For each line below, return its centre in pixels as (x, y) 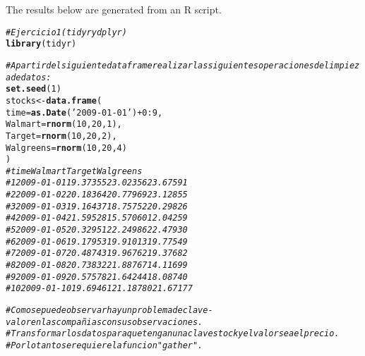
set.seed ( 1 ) (34, 89)
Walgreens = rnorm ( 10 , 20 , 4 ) (66, 148)
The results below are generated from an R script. (114, 9)
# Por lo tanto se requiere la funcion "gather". (104, 345)
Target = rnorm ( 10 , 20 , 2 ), (61, 136)
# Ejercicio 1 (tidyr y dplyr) (66, 32)
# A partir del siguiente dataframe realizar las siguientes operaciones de (165, 65)
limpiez (342, 65)
